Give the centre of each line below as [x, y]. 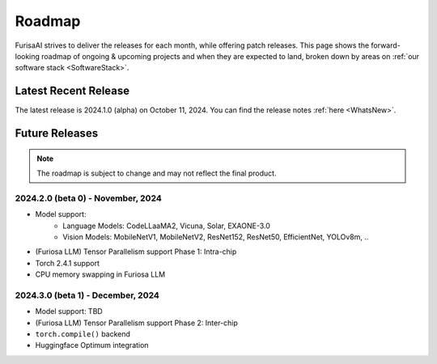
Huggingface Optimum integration [92, 345]
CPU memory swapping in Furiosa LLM [100, 274]
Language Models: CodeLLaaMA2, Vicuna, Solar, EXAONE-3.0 [167, 226]
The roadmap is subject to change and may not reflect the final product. [157, 173]
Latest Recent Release [72, 91]
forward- [386, 45]
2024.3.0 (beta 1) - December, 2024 [87, 295]
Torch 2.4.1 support [68, 263]
